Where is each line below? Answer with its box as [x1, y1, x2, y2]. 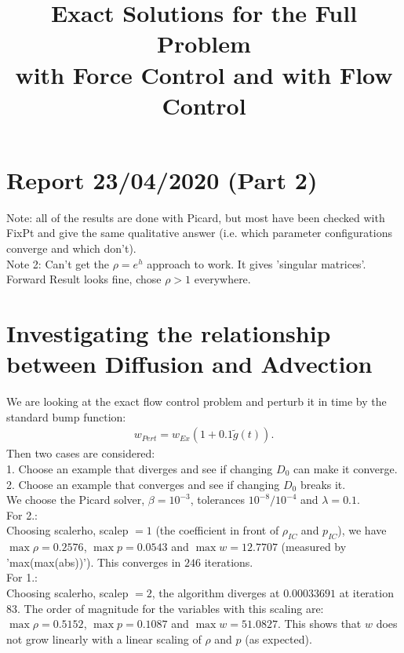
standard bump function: [6, 408, 126, 425]
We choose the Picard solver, [6, 491, 145, 508]
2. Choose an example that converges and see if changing [6, 476, 280, 492]
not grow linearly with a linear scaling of [6, 630, 202, 647]
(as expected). [245, 630, 312, 647]
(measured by [281, 538, 347, 555]
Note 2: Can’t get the [6, 255, 110, 272]
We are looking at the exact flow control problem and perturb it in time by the [6, 393, 387, 410]
